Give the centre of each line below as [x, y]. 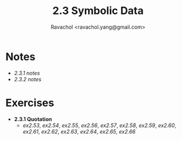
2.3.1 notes [27, 73]
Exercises [30, 103]
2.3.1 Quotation [33, 119]
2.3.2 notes [28, 79]
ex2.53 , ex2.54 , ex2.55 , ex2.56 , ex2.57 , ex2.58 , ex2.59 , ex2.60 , [100, 125]
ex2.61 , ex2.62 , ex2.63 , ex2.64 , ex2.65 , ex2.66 [79, 131]
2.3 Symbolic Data [98, 11]
